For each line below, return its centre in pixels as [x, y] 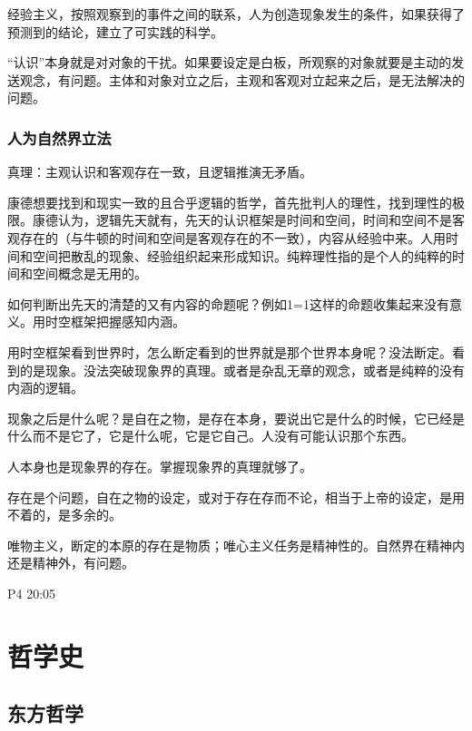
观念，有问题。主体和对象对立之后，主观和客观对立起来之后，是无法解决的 [242, 79]
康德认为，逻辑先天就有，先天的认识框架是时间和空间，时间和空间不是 [242, 220]
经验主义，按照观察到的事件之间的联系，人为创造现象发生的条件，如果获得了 [236, 14]
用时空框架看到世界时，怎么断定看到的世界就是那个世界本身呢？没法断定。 [230, 351]
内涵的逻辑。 [45, 388]
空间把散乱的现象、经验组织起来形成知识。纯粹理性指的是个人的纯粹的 [242, 255]
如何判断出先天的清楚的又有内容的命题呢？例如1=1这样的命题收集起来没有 [228, 303]
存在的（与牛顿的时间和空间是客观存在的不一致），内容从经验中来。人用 [232, 237]
